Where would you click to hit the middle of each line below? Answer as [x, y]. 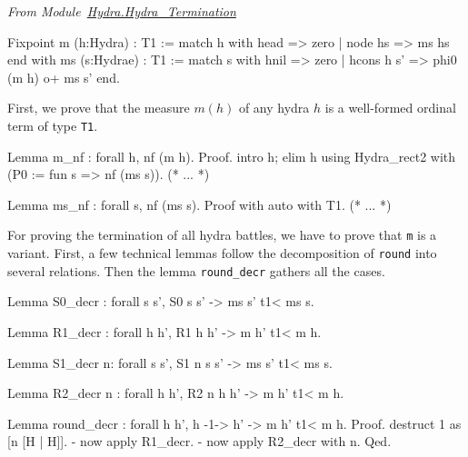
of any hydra [274, 108]
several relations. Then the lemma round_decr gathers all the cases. [196, 270]
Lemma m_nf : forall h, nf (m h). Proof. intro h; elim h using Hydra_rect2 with [232, 156]
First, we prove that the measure [99, 108]
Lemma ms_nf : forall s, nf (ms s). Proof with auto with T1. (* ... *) [199, 204]
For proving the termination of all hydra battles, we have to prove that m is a [222, 235]
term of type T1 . [53, 125]
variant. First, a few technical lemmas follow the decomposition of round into [222, 253]
